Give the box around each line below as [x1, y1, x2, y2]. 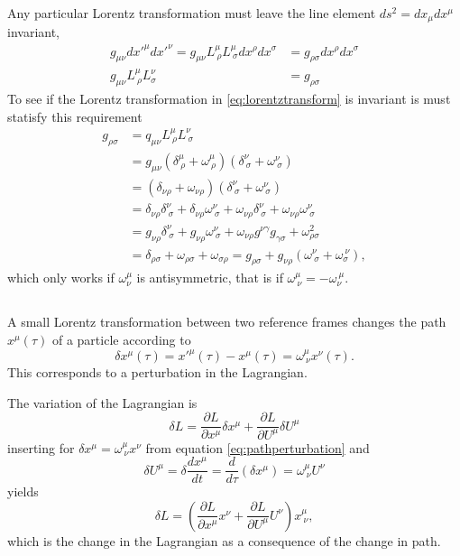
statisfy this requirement [7, 107, 143, 125]
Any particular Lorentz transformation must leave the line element [7, 4, 376, 22]
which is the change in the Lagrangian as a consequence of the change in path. [7, 531, 441, 550]
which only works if [7, 268, 115, 287]
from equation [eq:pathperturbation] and [145, 438, 370, 457]
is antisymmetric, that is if [136, 268, 283, 287]
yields [7, 482, 39, 501]
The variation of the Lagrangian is [7, 393, 198, 412]
